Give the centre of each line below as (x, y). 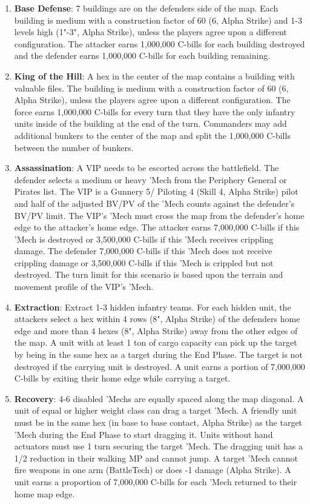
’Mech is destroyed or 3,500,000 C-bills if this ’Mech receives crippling (144, 239)
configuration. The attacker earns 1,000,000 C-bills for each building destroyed (160, 43)
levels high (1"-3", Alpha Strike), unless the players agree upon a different (150, 32)
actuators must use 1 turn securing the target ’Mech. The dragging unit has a (158, 446)
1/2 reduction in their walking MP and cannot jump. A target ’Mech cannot (156, 458)
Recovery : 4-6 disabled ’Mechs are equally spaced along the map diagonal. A (159, 398)
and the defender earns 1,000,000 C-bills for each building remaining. (142, 55)
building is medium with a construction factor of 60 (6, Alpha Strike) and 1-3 (158, 20)
